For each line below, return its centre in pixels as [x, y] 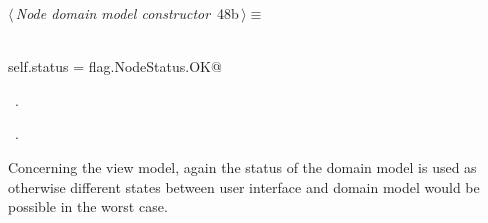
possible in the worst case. [88, 206]
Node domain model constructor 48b [127, 13]
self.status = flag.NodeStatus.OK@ [115, 66]
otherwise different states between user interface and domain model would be [244, 186]
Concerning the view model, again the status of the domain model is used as [242, 166]
